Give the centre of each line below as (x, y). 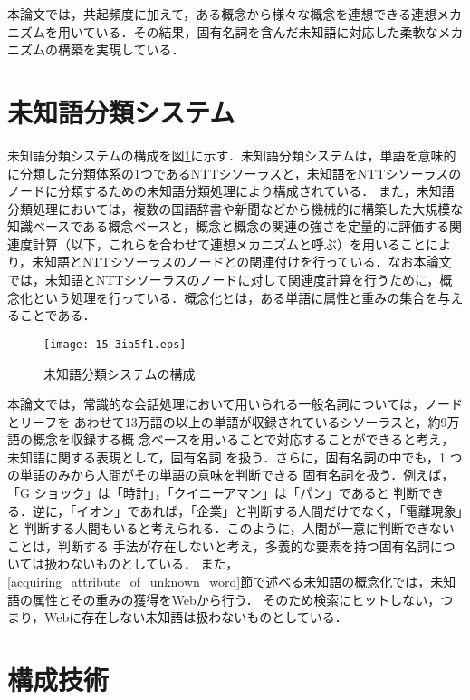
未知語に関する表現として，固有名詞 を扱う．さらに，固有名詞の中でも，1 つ (235, 457)
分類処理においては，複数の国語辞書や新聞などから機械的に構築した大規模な (235, 208)
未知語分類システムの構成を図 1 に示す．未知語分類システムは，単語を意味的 (232, 155)
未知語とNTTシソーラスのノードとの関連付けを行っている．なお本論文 (242, 262)
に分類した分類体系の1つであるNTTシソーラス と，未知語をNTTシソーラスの (235, 173)
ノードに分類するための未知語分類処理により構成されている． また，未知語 (231, 191)
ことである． (58, 315)
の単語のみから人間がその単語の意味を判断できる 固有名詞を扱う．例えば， (231, 475)
